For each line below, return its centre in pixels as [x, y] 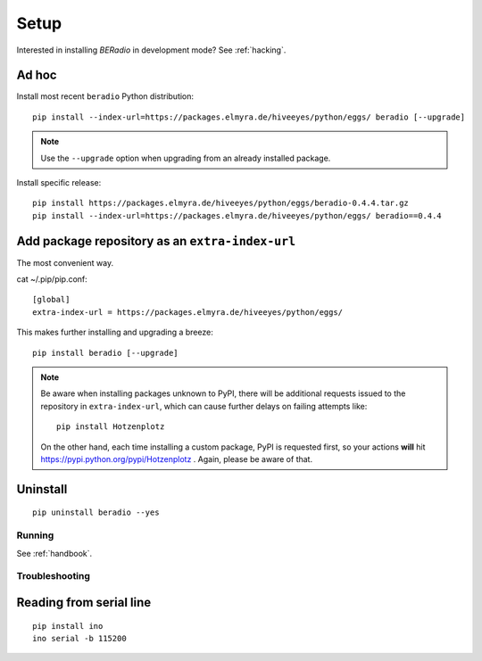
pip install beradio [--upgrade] [105, 353]
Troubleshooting [54, 576]
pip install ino [68, 626]
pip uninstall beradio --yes [96, 512]
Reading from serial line [84, 602]
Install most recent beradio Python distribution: [105, 96]
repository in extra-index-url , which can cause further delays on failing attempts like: [204, 406]
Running [35, 535]
